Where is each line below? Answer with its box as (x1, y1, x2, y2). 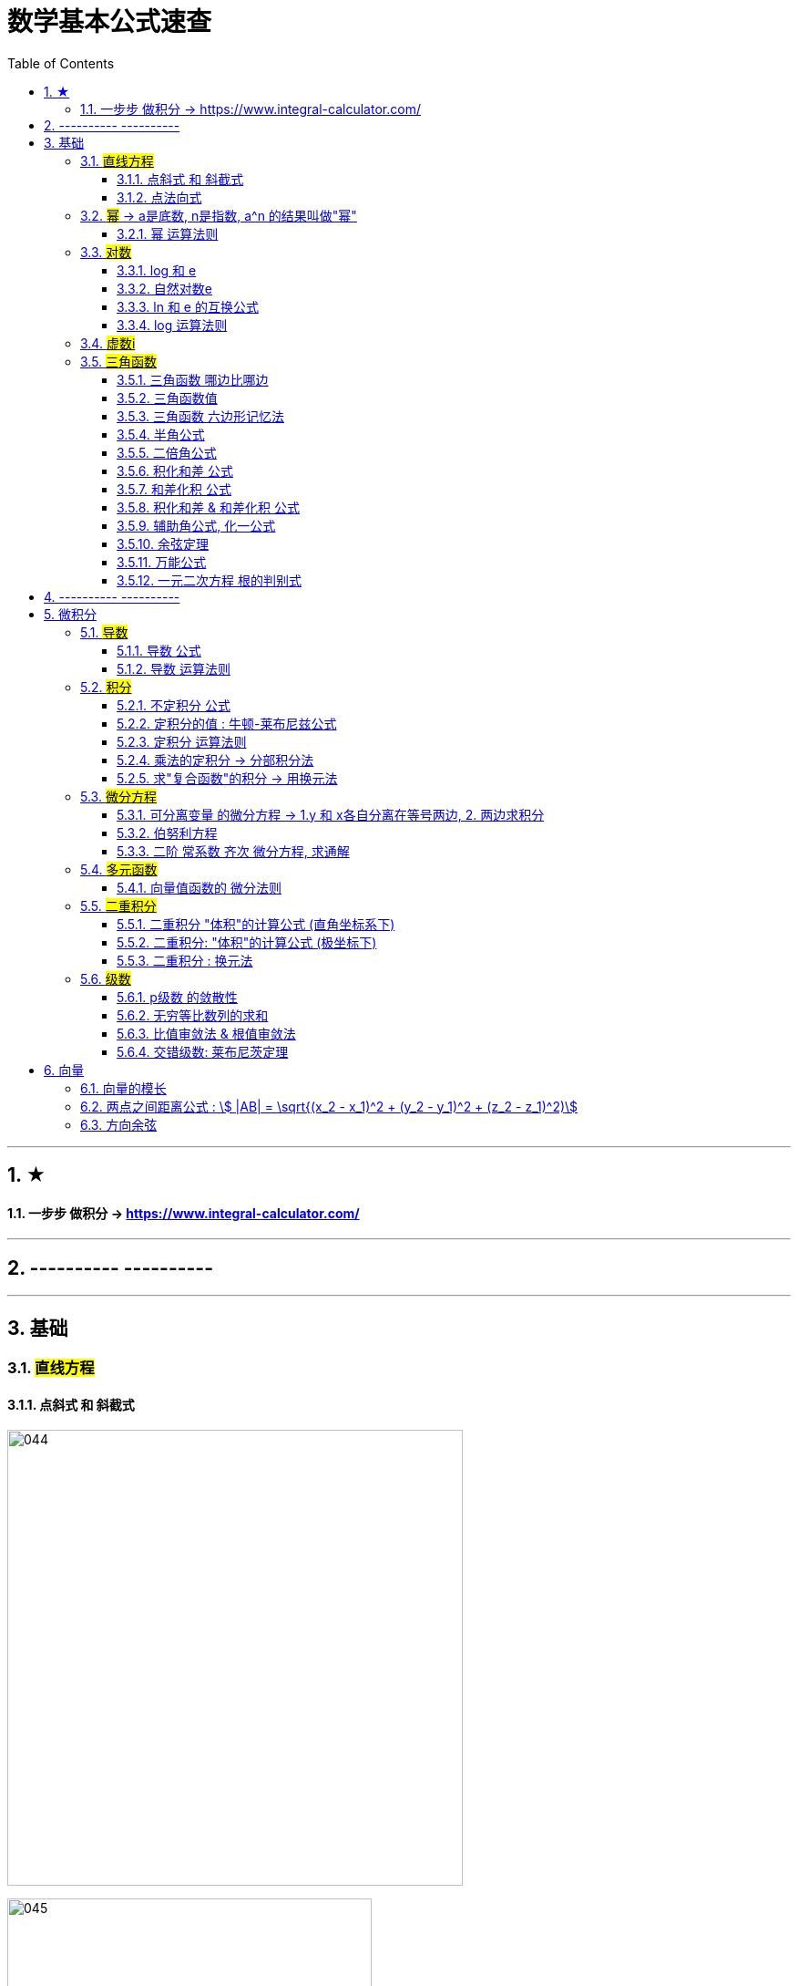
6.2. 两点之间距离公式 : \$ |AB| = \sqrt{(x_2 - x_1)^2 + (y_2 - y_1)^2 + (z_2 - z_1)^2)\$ (80, 1098, 578, 1114)
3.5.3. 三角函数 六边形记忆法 (117, 408, 284, 424)
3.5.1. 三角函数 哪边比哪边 (117, 371, 269, 388)
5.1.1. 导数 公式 (117, 642, 201, 658)
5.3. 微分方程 (80, 788, 157, 804)
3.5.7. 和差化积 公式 (117, 481, 232, 497)
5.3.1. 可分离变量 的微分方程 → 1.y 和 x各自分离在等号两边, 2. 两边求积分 (117, 806, 545, 822)
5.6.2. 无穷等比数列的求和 (117, 1007, 269, 1023)
